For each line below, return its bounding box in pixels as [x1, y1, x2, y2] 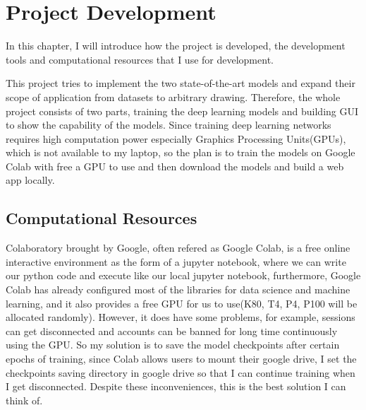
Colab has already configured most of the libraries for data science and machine [6, 282, 350, 297]
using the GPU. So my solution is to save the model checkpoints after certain [6, 337, 340, 352]
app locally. [6, 172, 55, 187]
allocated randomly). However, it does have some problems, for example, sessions [6, 310, 355, 324]
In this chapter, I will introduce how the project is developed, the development [6, 38, 346, 53]
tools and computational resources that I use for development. [6, 52, 274, 66]
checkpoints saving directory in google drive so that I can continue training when [6, 365, 355, 380]
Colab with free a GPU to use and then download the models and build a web [6, 158, 344, 173]
